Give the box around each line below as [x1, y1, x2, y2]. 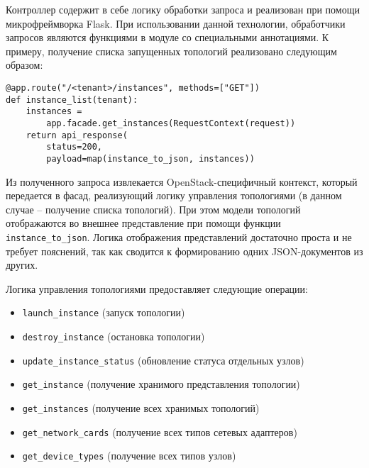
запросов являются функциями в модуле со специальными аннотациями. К [6, 30, 329, 45]
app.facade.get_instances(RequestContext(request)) [46, 118, 296, 128]
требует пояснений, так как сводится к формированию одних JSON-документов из [6, 243, 363, 258]
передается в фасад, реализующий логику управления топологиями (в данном [6, 188, 342, 203]
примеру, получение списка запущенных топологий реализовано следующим [6, 43, 337, 58]
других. [6, 257, 38, 272]
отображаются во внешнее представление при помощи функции [6, 216, 281, 230]
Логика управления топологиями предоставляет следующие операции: [6, 281, 308, 296]
